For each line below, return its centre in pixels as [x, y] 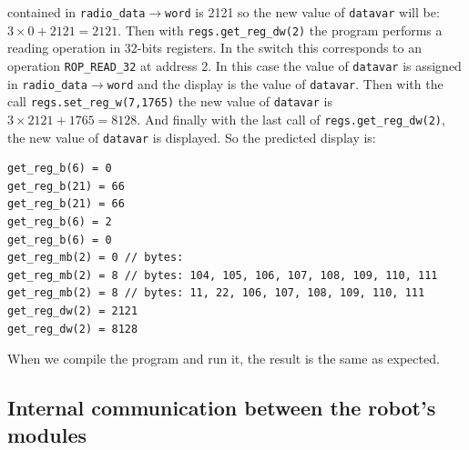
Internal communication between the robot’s [222, 408]
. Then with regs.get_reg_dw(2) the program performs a [280, 30]
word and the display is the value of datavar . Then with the [275, 83]
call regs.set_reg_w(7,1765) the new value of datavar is [170, 101]
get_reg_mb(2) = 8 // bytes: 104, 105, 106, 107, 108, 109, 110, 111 [223, 275]
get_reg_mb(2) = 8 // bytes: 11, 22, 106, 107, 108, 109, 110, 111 [216, 293]
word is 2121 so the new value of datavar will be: [302, 12]
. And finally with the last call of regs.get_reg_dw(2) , [291, 119]
